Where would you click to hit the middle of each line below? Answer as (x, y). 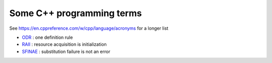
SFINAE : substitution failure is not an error (66, 51)
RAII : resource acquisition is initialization (64, 44)
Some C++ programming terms (76, 13)
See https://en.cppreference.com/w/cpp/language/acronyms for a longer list (89, 28)
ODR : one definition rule (47, 37)
